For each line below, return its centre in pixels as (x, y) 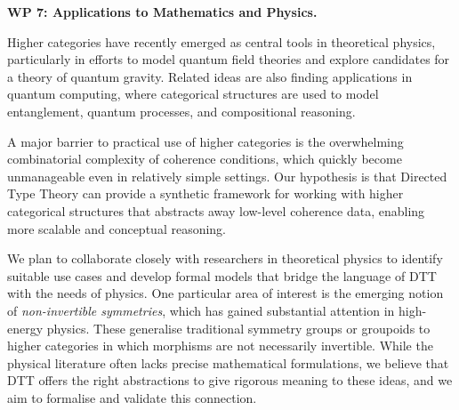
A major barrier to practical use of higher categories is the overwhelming (205, 141)
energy (25, 328)
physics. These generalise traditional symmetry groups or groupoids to (238, 328)
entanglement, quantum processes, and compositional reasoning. (181, 111)
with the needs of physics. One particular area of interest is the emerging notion (225, 293)
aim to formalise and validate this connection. (132, 397)
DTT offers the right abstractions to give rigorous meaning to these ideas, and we (230, 380)
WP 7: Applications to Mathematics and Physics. (162, 12)
